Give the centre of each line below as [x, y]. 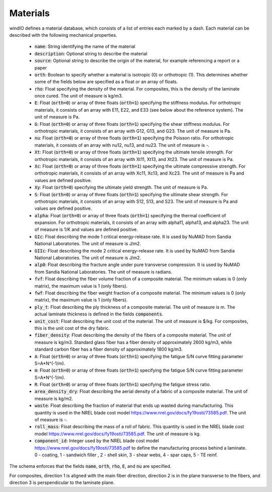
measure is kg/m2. [54, 398]
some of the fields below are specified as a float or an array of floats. [106, 82]
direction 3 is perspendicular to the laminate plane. [62, 482]
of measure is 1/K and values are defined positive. [86, 229]
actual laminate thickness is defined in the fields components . [99, 314]
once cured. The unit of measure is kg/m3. [79, 96]
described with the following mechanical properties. [63, 35]
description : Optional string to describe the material [91, 53]
